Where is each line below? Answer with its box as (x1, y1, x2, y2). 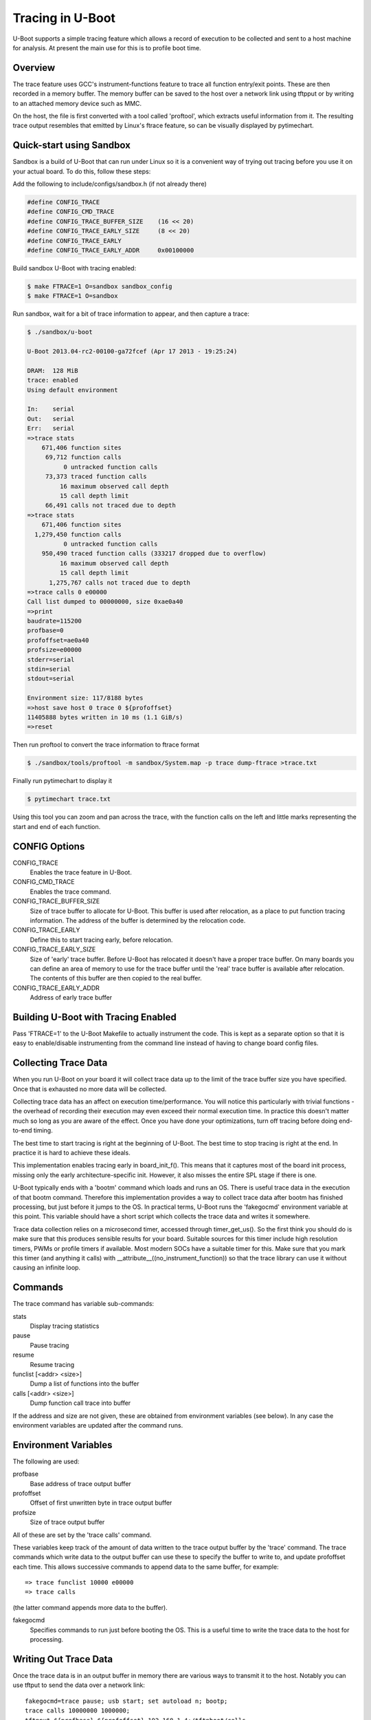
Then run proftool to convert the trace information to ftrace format (12, 740, 200, 749)
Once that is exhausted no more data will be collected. (12, 1084, 167, 1093)
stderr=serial (27, 656, 75, 663)
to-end (12, 1126, 32, 1135)
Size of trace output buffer (30, 1518, 105, 1527)
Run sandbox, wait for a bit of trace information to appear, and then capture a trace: (12, 310, 250, 318)
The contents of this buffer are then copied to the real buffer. (30, 974, 202, 982)
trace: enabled (27, 376, 78, 385)
